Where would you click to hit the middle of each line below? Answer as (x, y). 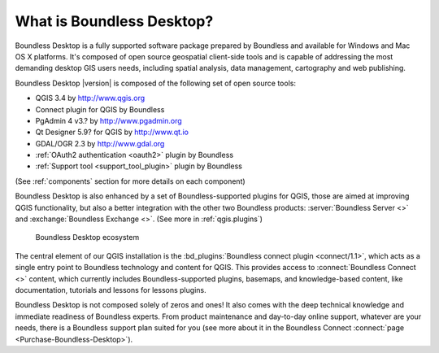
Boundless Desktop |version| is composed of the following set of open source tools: (156, 83)
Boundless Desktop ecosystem (87, 238)
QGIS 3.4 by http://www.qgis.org (90, 98)
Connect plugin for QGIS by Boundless (100, 109)
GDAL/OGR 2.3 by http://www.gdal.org (100, 143)
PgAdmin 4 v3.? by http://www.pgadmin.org (109, 120)
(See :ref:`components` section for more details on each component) (130, 181)
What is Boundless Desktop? (114, 21)
